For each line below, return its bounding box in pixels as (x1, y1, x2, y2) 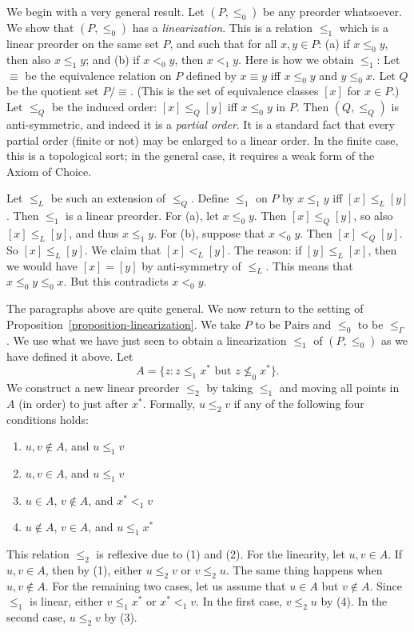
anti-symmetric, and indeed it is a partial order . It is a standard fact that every (6, 115, 395, 132)
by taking (206, 379, 253, 395)
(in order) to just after (18, 394, 129, 411)
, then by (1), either (45, 561, 143, 578)
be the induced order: (51, 98, 157, 114)
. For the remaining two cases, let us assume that (45, 577, 286, 594)
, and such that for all (169, 35, 277, 51)
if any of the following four (233, 394, 364, 411)
